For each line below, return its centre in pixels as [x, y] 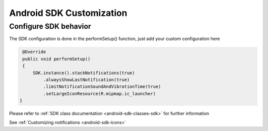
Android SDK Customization [68, 13]
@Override [34, 52]
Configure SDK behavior [50, 26]
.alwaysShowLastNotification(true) [86, 80]
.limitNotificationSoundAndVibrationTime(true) [102, 87]
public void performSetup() [57, 59]
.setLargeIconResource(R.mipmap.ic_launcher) [99, 94]
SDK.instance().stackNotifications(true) [84, 73]
